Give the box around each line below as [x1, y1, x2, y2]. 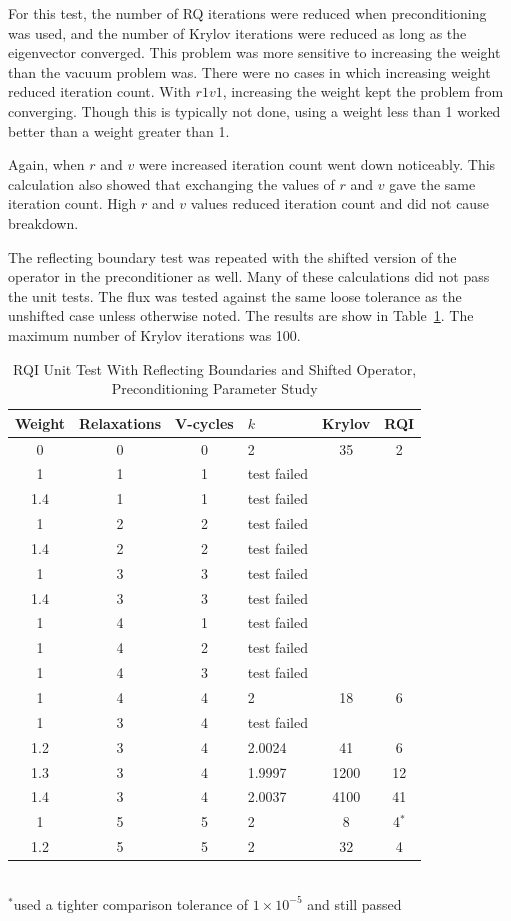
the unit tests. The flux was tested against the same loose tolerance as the [8, 285, 462, 306]
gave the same [389, 173, 476, 194]
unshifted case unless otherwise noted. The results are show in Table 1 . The [8, 305, 474, 326]
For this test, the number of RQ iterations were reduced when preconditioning [8, 3, 487, 23]
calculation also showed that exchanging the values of [8, 173, 335, 194]
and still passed [307, 893, 402, 914]
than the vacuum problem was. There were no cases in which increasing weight [8, 61, 491, 82]
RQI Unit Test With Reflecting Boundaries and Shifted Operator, [13, 358, 417, 379]
